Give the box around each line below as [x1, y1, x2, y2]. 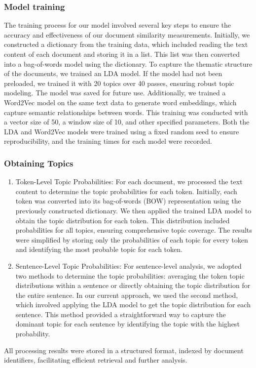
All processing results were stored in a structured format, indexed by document [4, 345, 244, 355]
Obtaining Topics [4, 157, 73, 169]
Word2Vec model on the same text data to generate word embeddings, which [4, 97, 237, 107]
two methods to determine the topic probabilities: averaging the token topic [15, 270, 245, 281]
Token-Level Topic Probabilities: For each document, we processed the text [15, 176, 243, 187]
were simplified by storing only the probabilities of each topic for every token [15, 234, 248, 245]
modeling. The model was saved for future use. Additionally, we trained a [4, 87, 226, 98]
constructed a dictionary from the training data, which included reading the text [4, 39, 248, 49]
